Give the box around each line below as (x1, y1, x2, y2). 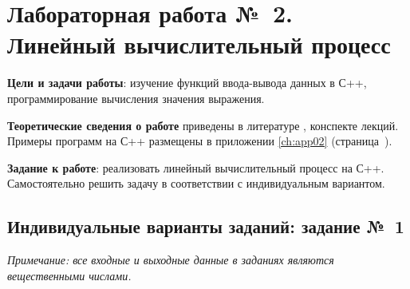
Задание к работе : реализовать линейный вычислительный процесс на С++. (7, 159, 384, 176)
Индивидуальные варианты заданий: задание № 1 (7, 214, 404, 239)
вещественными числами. (7, 267, 132, 283)
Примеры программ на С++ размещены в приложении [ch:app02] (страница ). (7, 133, 392, 149)
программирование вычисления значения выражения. (7, 89, 265, 106)
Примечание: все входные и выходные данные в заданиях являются (7, 251, 334, 268)
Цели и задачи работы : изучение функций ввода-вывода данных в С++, (7, 74, 367, 91)
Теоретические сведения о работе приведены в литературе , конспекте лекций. (7, 117, 399, 133)
